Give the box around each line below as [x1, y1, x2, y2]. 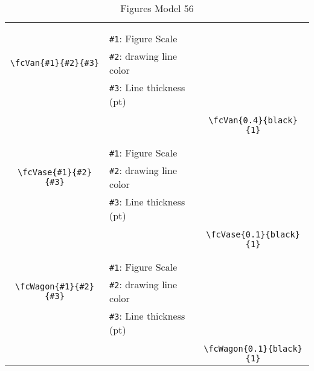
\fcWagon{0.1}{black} [203, 344, 303, 353]
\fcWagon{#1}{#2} [15, 282, 94, 291]
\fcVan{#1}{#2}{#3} [10, 58, 100, 68]
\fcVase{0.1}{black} [206, 230, 300, 239]
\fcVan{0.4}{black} [208, 115, 298, 125]
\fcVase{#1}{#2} [18, 167, 92, 177]
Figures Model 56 [120, 1, 194, 15]
